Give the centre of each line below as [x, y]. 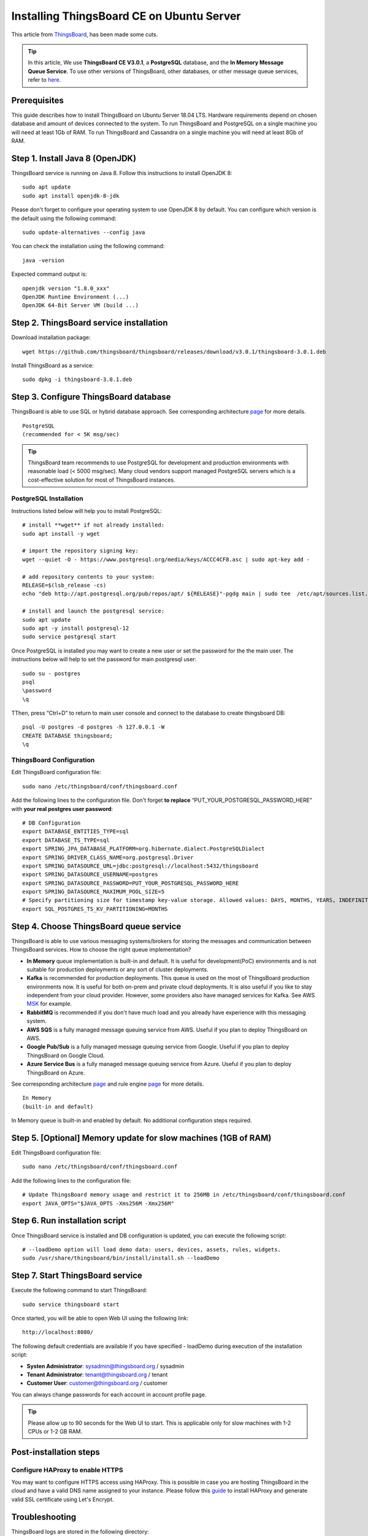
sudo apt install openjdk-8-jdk [71, 196]
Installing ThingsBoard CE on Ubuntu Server [126, 16]
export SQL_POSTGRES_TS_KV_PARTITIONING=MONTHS [95, 909]
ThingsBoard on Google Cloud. [66, 1055]
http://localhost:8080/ [58, 1332]
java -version [43, 260]
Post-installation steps [56, 1452]
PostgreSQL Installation [47, 499]
